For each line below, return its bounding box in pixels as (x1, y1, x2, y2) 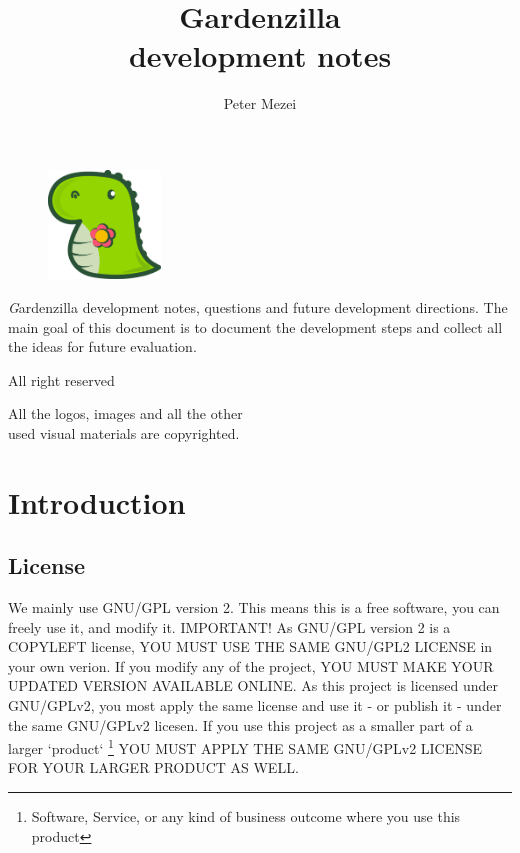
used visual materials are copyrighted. (8, 422, 240, 443)
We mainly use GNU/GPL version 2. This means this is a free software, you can (8, 597, 500, 618)
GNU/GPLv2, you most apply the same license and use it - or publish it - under (8, 695, 502, 716)
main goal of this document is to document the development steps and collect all (8, 316, 503, 337)
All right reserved (8, 369, 115, 390)
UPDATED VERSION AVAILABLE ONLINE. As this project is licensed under (8, 675, 499, 696)
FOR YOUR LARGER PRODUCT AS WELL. (8, 757, 299, 778)
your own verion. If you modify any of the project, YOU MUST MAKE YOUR (8, 655, 494, 676)
